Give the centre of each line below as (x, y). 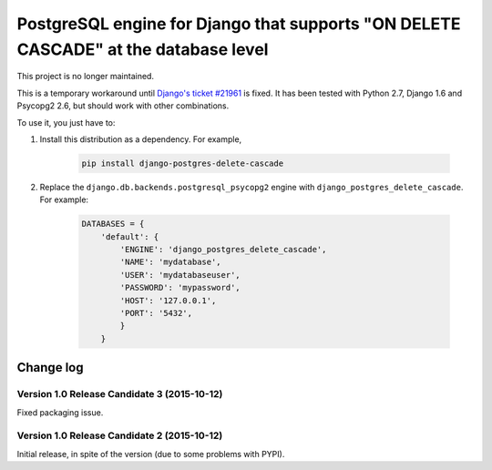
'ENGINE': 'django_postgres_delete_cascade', (223, 250)
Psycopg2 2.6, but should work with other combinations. (123, 106)
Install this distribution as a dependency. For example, (141, 139)
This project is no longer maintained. (86, 77)
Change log (50, 368)
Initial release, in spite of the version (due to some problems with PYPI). (151, 454)
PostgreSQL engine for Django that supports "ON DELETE (239, 24)
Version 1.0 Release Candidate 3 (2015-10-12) (120, 394)
